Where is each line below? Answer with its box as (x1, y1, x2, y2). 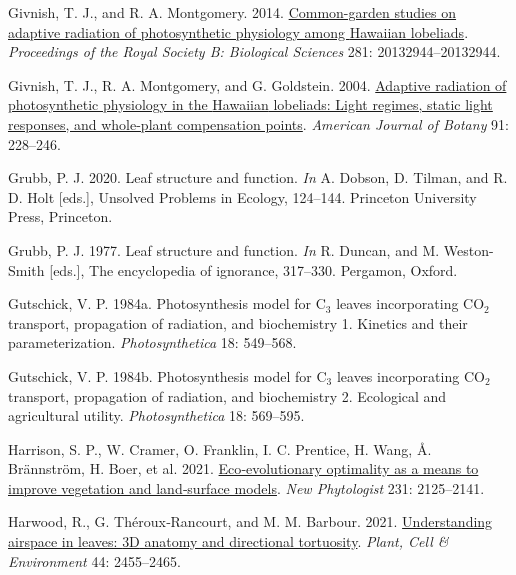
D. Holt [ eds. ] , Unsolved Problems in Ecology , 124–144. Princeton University (8, 186, 477, 207)
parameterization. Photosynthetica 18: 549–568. (8, 332, 297, 353)
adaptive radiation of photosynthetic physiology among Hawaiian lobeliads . (8, 21, 469, 42)
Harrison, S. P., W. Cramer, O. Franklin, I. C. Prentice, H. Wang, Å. (8, 438, 432, 459)
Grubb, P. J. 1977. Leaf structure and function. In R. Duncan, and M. (8, 239, 440, 260)
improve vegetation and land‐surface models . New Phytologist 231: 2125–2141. (8, 477, 485, 498)
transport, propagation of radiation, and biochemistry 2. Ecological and (8, 385, 447, 406)
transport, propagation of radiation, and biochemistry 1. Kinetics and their (8, 312, 468, 333)
